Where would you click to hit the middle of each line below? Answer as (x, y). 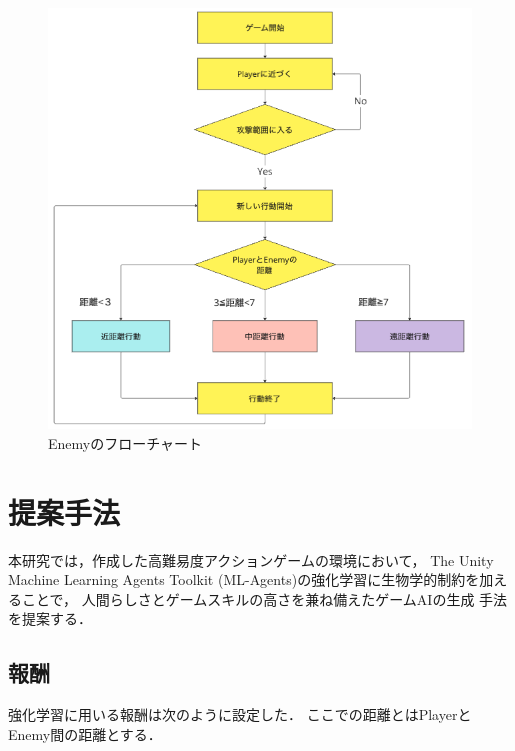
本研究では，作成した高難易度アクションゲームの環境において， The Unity (251, 559)
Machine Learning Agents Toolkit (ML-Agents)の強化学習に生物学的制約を (244, 579)
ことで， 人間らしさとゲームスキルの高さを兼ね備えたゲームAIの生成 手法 (264, 598)
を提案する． (50, 618)
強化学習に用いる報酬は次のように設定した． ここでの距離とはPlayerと (240, 714)
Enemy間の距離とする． (85, 733)
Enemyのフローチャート (125, 442)
